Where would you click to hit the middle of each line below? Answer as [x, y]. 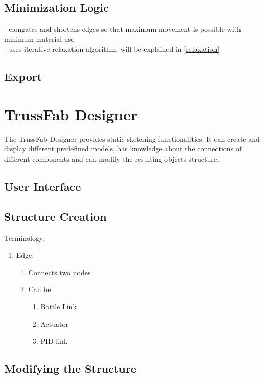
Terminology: [25, 238]
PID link [54, 341]
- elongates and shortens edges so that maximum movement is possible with [123, 29]
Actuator [54, 324]
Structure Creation [55, 216]
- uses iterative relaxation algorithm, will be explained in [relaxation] [112, 49]
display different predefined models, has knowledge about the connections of [123, 149]
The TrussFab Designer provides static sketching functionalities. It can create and [132, 138]
